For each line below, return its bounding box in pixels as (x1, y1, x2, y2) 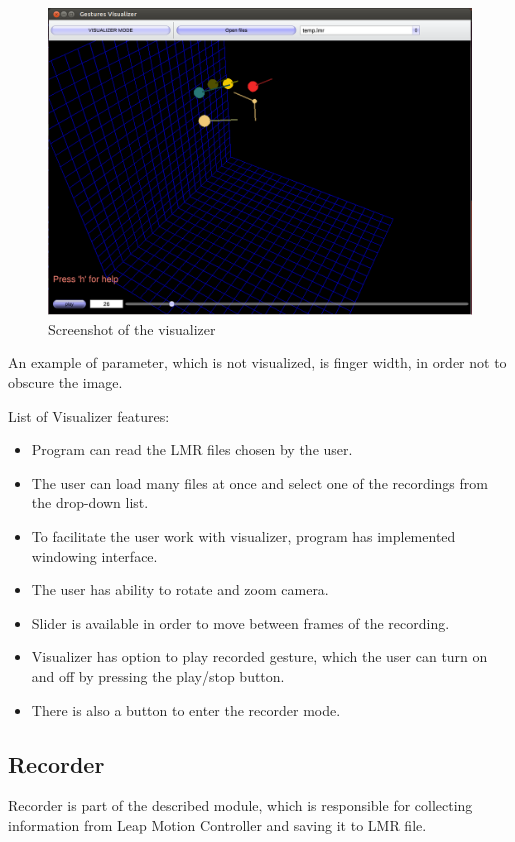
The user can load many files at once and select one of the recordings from (31, 472, 488, 493)
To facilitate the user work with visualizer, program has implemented (31, 525, 456, 546)
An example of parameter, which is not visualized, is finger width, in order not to (8, 352, 507, 373)
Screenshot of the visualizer (48, 318, 216, 339)
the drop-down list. (31, 492, 149, 513)
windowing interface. (31, 545, 158, 566)
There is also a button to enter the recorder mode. (31, 699, 341, 720)
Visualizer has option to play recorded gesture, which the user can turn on (31, 646, 488, 667)
